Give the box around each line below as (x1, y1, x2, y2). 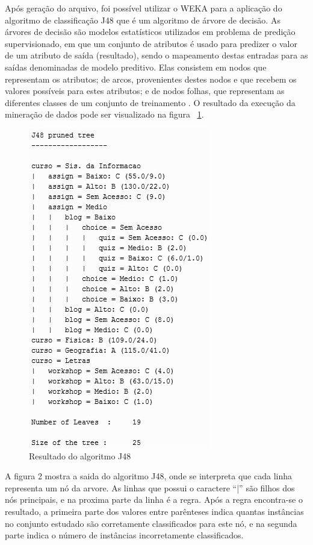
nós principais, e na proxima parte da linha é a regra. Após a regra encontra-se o (5, 493, 303, 506)
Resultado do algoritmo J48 (29, 449, 131, 462)
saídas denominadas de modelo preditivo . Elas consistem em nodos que (5, 60, 267, 73)
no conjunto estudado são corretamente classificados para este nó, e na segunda (5, 517, 297, 529)
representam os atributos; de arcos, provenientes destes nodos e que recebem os (5, 72, 297, 85)
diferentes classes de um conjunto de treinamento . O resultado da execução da (5, 96, 296, 109)
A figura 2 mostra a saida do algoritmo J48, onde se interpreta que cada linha (5, 470, 293, 482)
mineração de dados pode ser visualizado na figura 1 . (5, 108, 204, 121)
